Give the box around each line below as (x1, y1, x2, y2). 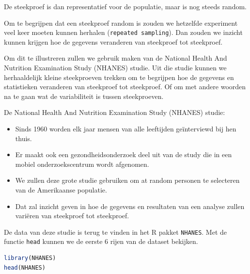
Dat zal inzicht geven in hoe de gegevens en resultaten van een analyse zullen (15, 201, 245, 211)
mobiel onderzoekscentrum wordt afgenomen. (15, 159, 149, 169)
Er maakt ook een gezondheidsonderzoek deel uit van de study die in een (15, 149, 232, 160)
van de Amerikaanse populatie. (15, 184, 107, 194)
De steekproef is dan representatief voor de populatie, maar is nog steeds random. (4, 1, 247, 11)
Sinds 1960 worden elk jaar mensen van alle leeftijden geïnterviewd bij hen (15, 124, 236, 133)
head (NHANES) (4, 264, 46, 271)
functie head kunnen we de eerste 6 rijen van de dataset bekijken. (4, 236, 198, 246)
